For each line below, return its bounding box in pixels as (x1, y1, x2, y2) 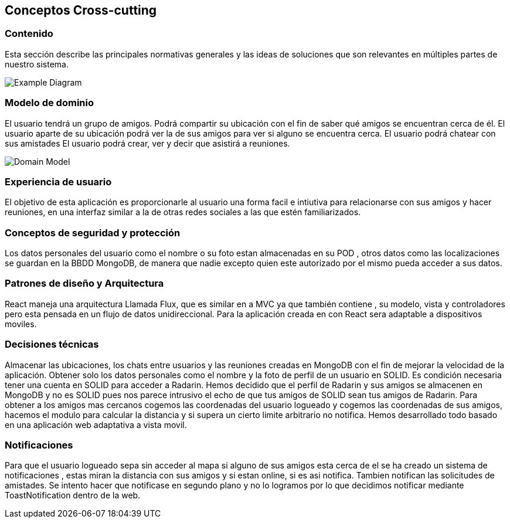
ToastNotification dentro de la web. (5, 490, 141, 501)
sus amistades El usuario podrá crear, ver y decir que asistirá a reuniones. (5, 138, 290, 148)
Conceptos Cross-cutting (5, 3, 157, 18)
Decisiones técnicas (5, 338, 99, 351)
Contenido (5, 28, 53, 40)
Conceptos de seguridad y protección (5, 226, 181, 239)
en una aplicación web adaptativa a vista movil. (5, 419, 187, 430)
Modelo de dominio (5, 97, 94, 109)
